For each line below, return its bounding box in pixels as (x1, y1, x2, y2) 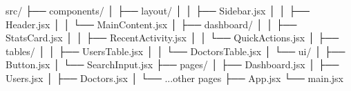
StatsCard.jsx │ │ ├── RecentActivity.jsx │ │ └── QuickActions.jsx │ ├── (6, 30, 339, 45)
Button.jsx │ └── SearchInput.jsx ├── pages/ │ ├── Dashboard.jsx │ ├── (6, 57, 339, 72)
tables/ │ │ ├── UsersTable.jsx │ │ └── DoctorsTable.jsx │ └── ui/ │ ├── (6, 43, 345, 58)
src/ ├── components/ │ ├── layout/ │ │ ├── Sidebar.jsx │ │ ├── (6, 3, 310, 17)
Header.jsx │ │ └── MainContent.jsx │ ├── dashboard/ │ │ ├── (6, 17, 297, 31)
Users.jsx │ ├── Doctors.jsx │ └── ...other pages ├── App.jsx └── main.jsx (6, 70, 344, 85)
